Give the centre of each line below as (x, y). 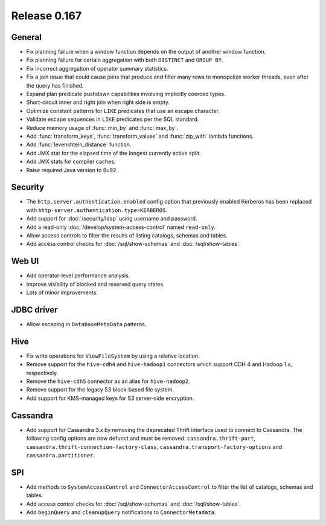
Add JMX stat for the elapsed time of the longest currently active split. (114, 153)
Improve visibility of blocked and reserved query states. (96, 284)
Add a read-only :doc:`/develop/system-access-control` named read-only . (121, 227)
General (27, 37)
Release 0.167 (46, 16)
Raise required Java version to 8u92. (72, 170)
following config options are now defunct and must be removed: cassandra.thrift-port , (141, 439)
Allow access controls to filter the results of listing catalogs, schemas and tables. (127, 235)
